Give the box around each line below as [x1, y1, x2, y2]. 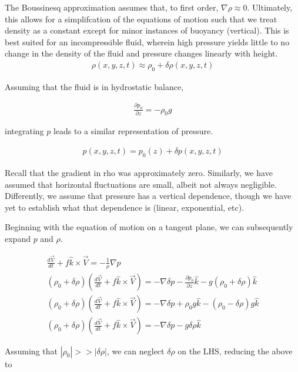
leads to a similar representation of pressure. [53, 125, 213, 137]
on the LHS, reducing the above [178, 344, 293, 357]
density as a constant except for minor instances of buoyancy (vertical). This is [5, 24, 289, 36]
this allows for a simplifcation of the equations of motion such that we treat [5, 12, 277, 25]
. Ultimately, [247, 1, 293, 13]
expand [5, 232, 31, 244]
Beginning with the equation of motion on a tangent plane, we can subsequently [5, 221, 293, 233]
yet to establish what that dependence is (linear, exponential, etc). [5, 201, 245, 213]
